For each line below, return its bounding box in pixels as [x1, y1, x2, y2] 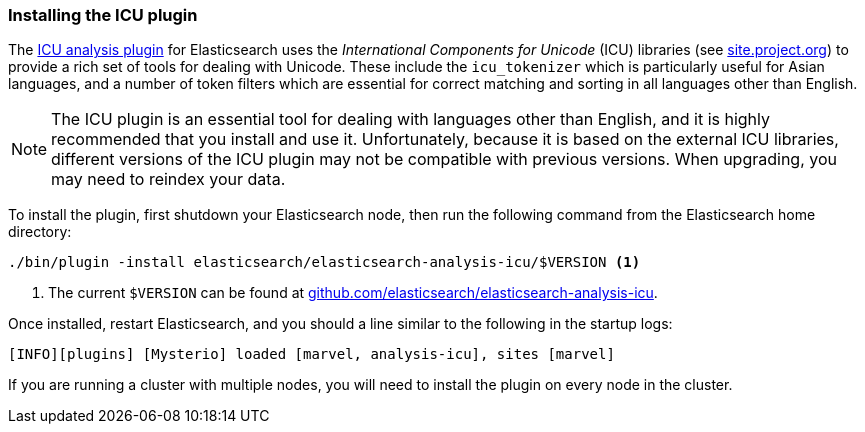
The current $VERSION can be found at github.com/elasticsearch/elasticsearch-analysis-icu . [48, 284, 658, 302]
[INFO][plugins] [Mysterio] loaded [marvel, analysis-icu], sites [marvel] [8, 346, 615, 363]
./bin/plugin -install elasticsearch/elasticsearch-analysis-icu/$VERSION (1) [8, 254, 641, 271]
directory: [8, 223, 72, 241]
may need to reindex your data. [51, 169, 286, 190]
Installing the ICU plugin [8, 5, 198, 25]
